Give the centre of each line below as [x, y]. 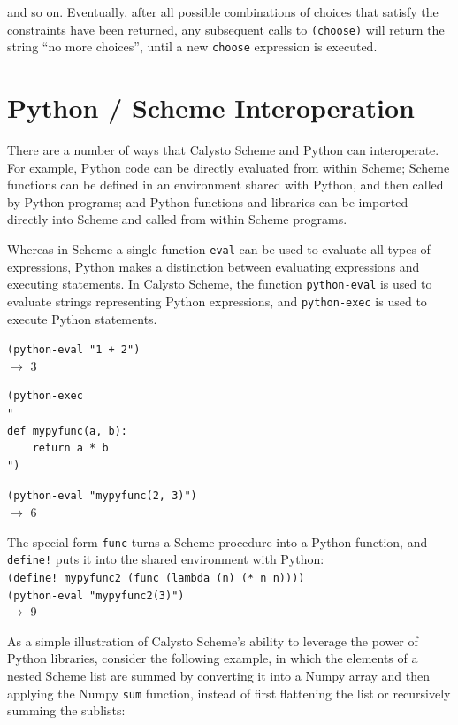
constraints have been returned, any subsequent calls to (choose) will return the [226, 29]
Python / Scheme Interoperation [211, 108]
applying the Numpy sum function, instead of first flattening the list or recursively [229, 693]
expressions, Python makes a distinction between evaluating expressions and [214, 266]
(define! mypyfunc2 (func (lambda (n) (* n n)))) [156, 578]
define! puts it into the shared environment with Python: [166, 559]
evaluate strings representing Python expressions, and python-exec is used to [217, 301]
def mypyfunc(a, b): [68, 431]
